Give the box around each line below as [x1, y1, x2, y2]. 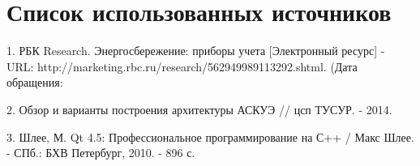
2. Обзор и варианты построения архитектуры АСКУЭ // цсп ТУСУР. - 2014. [6, 100, 392, 117]
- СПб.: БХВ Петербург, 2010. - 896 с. [6, 144, 195, 161]
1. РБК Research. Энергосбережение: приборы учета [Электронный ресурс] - [6, 42, 385, 59]
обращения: [6, 74, 63, 91]
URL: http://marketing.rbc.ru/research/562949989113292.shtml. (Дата [6, 57, 358, 74]
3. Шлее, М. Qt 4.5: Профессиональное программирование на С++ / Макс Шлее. [6, 128, 414, 145]
